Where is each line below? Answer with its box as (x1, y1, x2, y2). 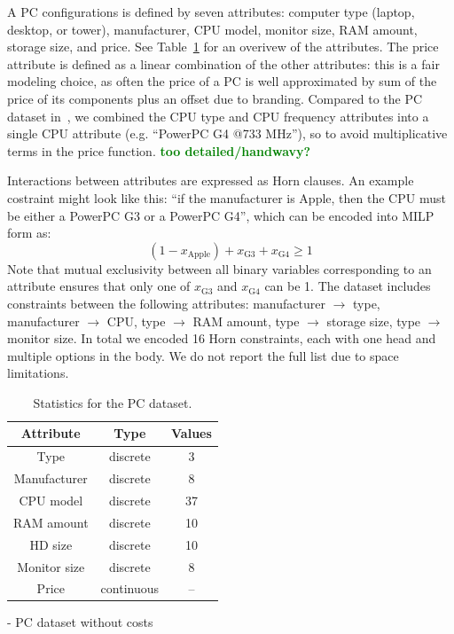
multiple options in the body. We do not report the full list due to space (7, 346, 399, 364)
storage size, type (326, 311, 421, 330)
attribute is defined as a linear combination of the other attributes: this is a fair (7, 54, 440, 73)
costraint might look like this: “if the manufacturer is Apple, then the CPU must (7, 188, 446, 207)
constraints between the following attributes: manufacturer (7, 294, 325, 312)
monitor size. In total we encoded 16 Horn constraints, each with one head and (7, 329, 436, 348)
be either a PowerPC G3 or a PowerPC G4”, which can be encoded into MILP (7, 206, 434, 224)
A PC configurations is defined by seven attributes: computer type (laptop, (7, 3, 415, 20)
